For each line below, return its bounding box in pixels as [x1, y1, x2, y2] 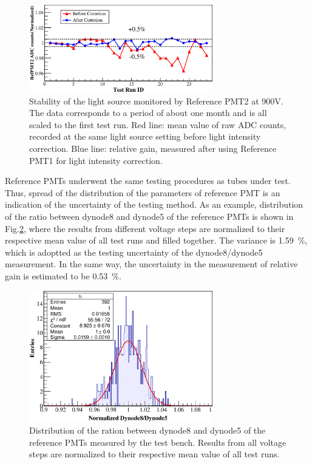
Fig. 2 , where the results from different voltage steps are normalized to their [5, 222, 285, 234]
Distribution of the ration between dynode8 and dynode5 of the [29, 424, 266, 437]
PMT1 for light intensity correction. [29, 154, 163, 166]
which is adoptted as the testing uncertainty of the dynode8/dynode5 [5, 245, 263, 258]
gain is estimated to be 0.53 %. [5, 269, 121, 282]
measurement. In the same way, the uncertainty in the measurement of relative [5, 258, 298, 270]
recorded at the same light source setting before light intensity [29, 130, 261, 143]
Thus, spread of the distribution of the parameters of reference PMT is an [5, 186, 280, 199]
